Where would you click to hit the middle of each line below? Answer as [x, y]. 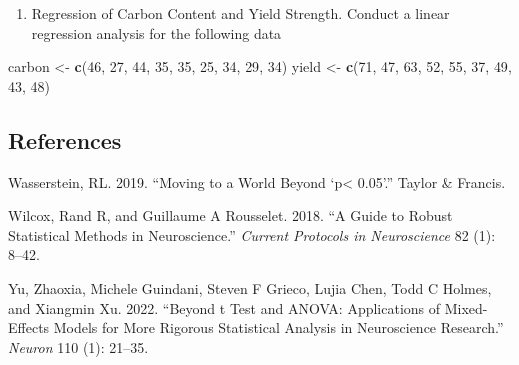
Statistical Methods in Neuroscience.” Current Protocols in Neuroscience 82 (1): [252, 234]
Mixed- [466, 307]
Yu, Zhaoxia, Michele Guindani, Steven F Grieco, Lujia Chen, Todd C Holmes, [250, 287]
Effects [29, 327]
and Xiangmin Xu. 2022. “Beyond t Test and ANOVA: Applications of [224, 307]
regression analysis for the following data [156, 32]
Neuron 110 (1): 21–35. [78, 346]
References [65, 139]
